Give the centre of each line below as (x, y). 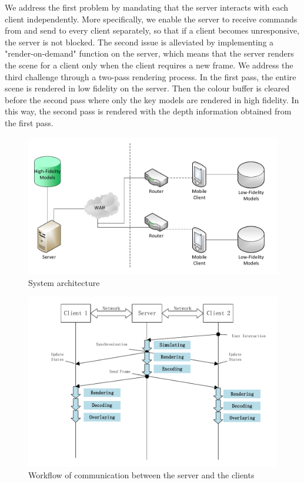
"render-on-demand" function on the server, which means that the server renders (149, 53)
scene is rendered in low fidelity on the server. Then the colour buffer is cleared (147, 88)
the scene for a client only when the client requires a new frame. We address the (149, 65)
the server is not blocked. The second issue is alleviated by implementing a (139, 42)
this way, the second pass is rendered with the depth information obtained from (148, 111)
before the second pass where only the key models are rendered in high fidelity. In (152, 99)
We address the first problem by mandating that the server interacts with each (147, 7)
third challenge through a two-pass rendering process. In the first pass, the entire (151, 76)
